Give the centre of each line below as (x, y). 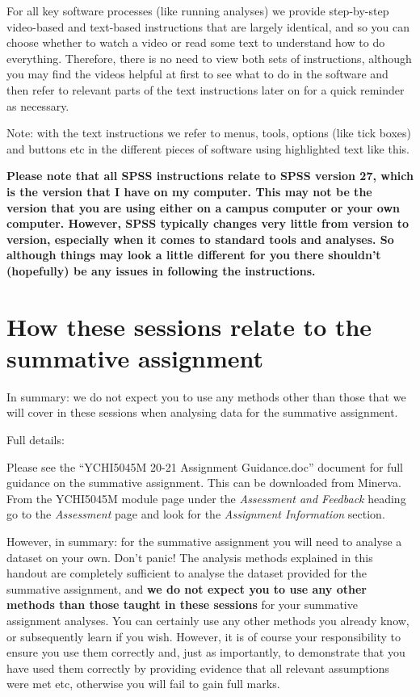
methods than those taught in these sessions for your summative (182, 605)
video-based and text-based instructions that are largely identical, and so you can (208, 26)
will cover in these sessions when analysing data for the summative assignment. (202, 412)
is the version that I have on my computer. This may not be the (189, 191)
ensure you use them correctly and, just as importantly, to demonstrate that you (206, 652)
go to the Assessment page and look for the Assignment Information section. (196, 514)
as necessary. (38, 105)
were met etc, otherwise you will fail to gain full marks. (143, 684)
